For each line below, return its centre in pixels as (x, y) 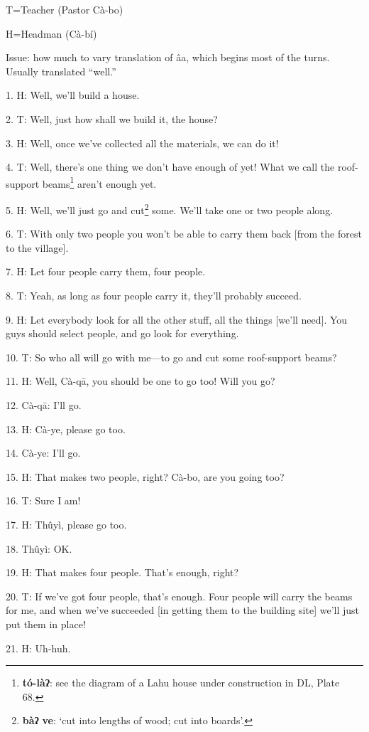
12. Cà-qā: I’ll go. (44, 405)
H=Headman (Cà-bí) (51, 33)
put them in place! (46, 624)
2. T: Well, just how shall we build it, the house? (112, 118)
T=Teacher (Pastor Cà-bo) (65, 9)
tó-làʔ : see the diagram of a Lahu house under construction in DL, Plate (181, 683)
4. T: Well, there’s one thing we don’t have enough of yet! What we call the (170, 167)
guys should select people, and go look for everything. (122, 333)
